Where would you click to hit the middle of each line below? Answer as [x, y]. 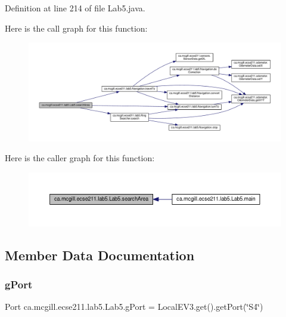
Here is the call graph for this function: [76, 28]
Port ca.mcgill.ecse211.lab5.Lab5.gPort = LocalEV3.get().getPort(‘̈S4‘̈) [134, 307]
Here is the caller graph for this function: [80, 158]
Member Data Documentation [100, 255]
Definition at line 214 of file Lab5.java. [75, 8]
